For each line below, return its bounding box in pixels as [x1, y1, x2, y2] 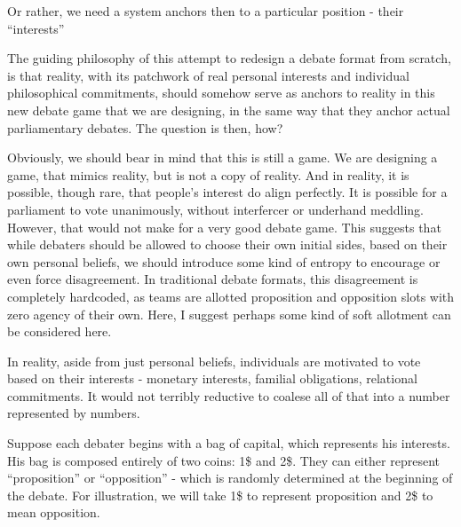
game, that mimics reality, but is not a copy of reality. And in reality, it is [7, 165, 409, 184]
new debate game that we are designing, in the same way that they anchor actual [7, 100, 450, 119]
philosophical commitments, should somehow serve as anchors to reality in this [7, 83, 435, 102]
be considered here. [7, 322, 112, 341]
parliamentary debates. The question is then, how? [7, 118, 283, 137]
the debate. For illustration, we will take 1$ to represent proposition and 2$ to [7, 485, 433, 504]
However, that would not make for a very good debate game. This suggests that [7, 217, 441, 236]
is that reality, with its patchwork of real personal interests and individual [7, 66, 409, 84]
